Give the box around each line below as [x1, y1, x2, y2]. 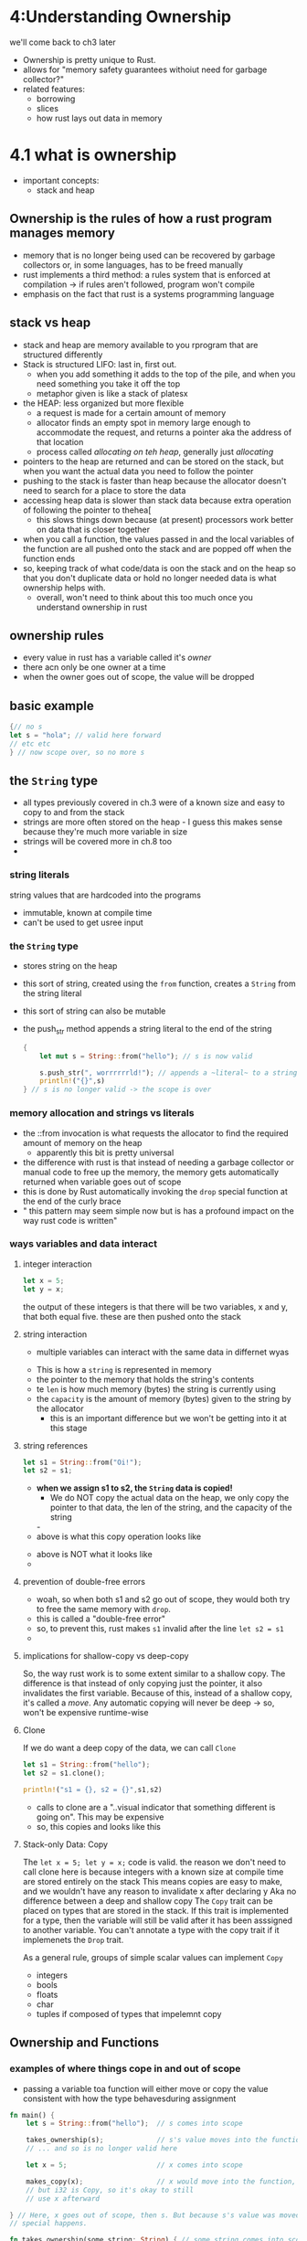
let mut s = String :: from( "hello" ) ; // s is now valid [39, 1051, 253, 1061]
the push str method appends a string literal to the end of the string [22, 1024, 272, 1036]
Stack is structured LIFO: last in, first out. [22, 358, 177, 369]
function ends [22, 553, 76, 564]
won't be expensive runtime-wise [22, 1707, 149, 1718]
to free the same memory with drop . [36, 1604, 172, 1615]
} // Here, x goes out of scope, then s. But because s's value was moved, [9, 2210, 304, 2220]
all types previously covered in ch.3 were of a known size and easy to [22, 797, 285, 808]
